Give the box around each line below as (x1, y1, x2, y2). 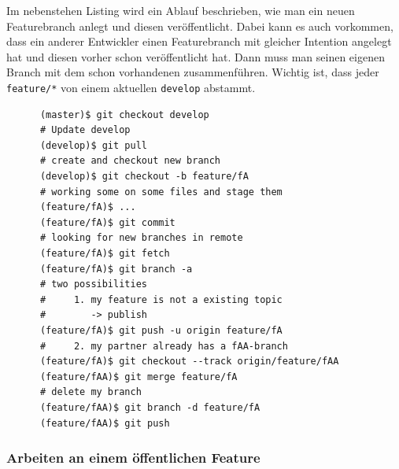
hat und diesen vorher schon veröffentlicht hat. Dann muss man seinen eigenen (6, 48, 385, 65)
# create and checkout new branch (39, 155, 221, 167)
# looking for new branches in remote (39, 232, 243, 244)
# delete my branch (39, 386, 142, 398)
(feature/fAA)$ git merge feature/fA (39, 371, 238, 382)
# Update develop (39, 124, 131, 136)
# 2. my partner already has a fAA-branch (39, 340, 288, 352)
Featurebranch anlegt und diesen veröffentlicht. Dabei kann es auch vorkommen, (6, 17, 393, 34)
